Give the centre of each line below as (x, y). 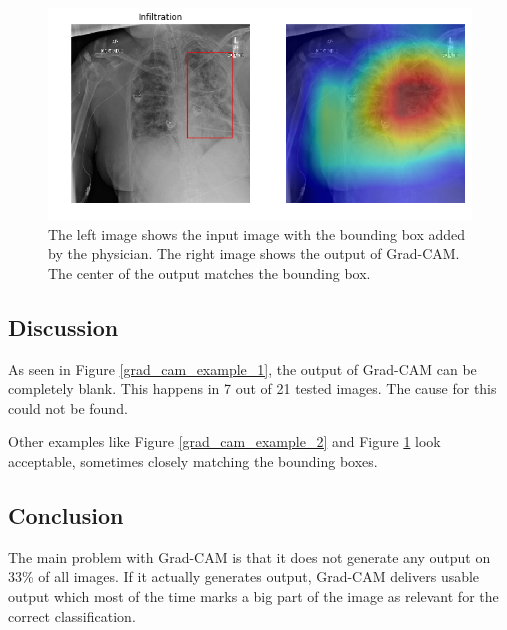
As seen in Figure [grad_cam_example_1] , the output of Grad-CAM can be (242, 368)
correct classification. (72, 615)
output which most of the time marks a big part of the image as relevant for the (253, 595)
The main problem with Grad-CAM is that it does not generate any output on (249, 556)
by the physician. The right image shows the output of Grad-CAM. (254, 253)
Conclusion (66, 514)
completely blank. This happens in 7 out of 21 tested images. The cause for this (252, 388)
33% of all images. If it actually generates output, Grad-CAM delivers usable (244, 576)
